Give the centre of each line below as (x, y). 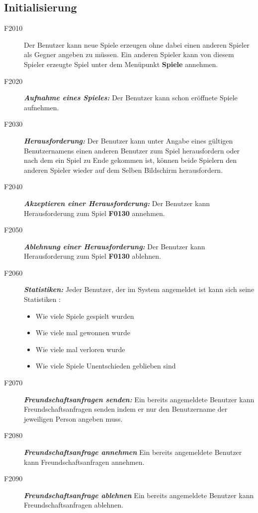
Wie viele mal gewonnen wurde (83, 332)
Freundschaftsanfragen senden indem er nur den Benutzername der (126, 409)
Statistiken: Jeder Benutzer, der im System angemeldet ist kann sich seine (139, 289)
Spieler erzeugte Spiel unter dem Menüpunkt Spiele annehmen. (121, 64)
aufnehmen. (42, 107)
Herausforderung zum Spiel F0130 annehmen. (94, 213)
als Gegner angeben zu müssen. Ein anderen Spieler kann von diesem (129, 54)
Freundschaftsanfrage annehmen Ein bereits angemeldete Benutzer (133, 452)
